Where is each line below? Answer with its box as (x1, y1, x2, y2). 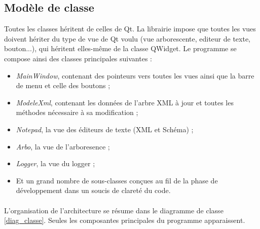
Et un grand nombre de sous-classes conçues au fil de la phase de (16, 175, 218, 185)
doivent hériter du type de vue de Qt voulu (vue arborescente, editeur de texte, (4, 33, 250, 44)
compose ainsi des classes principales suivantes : (4, 53, 152, 63)
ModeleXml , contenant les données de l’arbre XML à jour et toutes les (16, 97, 234, 107)
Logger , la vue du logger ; (16, 158, 95, 169)
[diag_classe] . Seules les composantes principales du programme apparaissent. (4, 215, 245, 225)
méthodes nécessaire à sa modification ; (16, 107, 138, 118)
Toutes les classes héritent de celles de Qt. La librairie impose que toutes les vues (4, 23, 256, 34)
